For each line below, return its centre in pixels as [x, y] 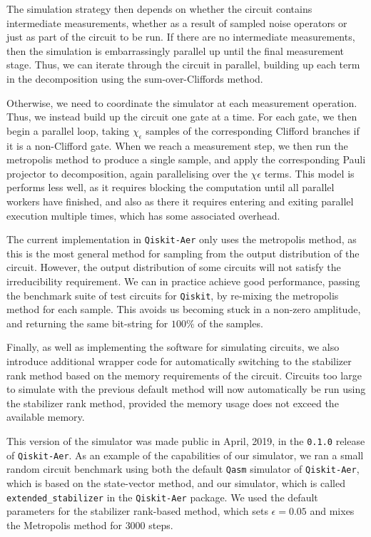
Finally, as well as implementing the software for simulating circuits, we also [173, 347]
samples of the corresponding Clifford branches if [253, 130]
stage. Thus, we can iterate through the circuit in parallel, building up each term [183, 65]
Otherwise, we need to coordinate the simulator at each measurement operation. [182, 102]
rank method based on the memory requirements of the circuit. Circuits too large [184, 375]
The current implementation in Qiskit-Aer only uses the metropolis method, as [182, 239]
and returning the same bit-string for [87, 323]
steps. [161, 525]
